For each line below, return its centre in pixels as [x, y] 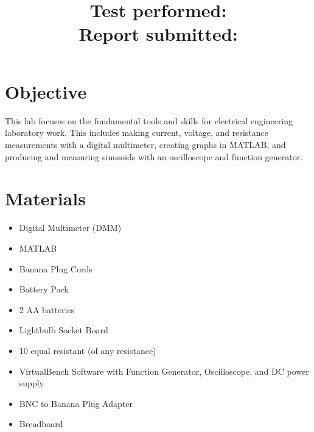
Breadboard [41, 424]
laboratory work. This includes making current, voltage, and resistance [137, 133]
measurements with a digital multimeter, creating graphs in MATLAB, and [145, 145]
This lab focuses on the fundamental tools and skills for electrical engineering [149, 120]
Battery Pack [44, 289]
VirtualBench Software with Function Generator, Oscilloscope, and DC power [164, 371]
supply [31, 383]
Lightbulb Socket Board [64, 330]
